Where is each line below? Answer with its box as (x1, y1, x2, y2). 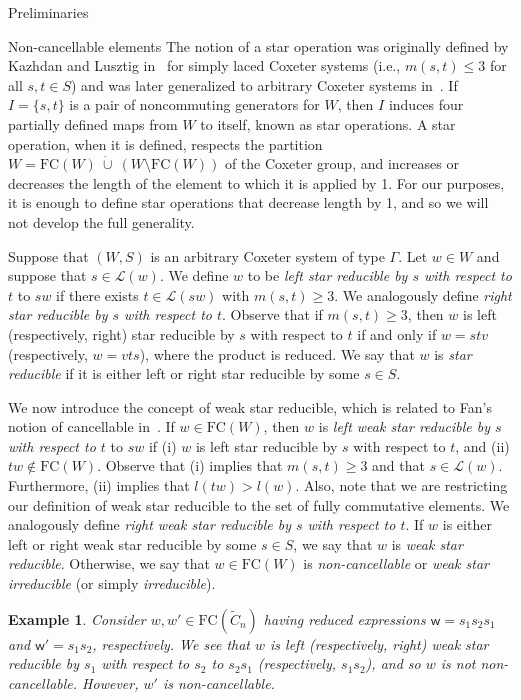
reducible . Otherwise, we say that (8, 553, 210, 574)
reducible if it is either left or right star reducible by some (8, 363, 360, 384)
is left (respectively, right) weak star (270, 633, 489, 654)
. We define (159, 265, 229, 286)
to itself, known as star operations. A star (200, 113, 456, 134)
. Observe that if (222, 304, 323, 325)
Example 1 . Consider (8, 608, 146, 629)
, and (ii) (455, 435, 510, 456)
